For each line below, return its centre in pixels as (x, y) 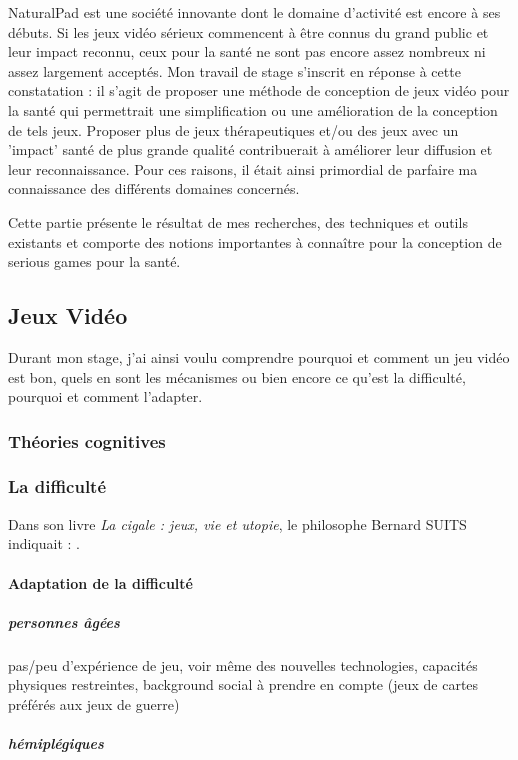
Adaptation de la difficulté (100, 582)
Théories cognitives (87, 440)
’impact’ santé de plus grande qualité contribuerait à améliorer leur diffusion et (250, 149)
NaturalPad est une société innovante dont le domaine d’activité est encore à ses (254, 12)
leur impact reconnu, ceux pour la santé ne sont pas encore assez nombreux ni (247, 51)
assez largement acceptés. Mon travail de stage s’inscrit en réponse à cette (234, 70)
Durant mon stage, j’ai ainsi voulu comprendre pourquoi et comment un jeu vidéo (259, 356)
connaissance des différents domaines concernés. (154, 188)
